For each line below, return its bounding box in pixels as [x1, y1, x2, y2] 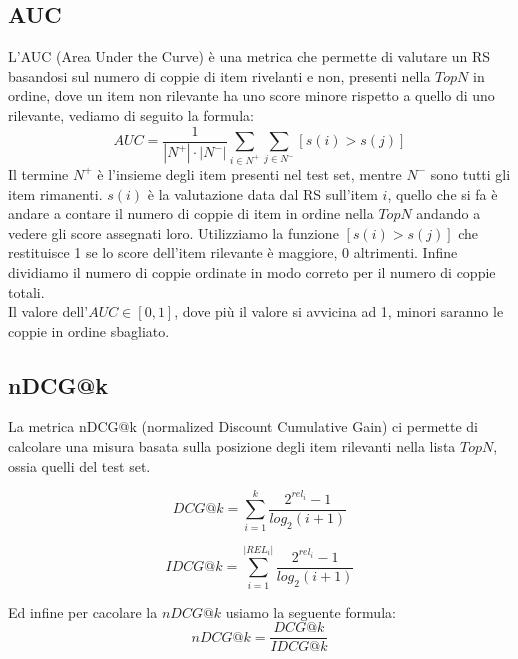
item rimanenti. [8, 183, 103, 204]
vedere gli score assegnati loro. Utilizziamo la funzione [8, 222, 339, 243]
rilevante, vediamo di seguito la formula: [8, 104, 254, 125]
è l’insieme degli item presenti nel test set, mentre [97, 163, 402, 184]
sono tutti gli [430, 163, 511, 184]
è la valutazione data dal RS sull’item [147, 183, 378, 204]
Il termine [8, 163, 69, 184]
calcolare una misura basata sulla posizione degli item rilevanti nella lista [8, 436, 456, 457]
